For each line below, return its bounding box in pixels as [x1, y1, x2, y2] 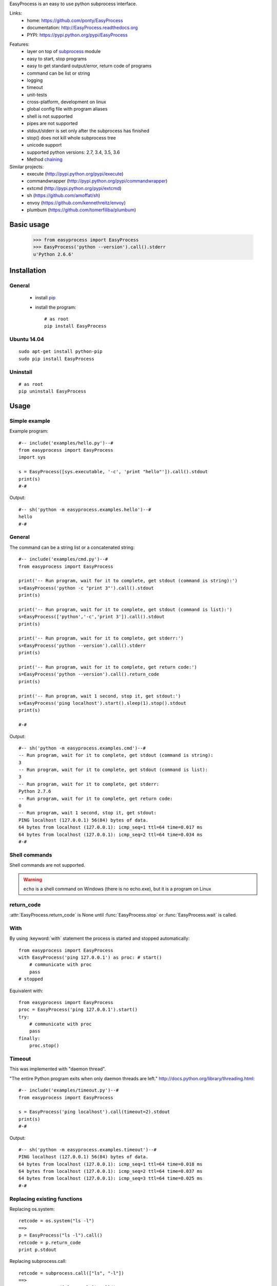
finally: [18, 1035, 41, 1041]
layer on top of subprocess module [27, 48, 101, 55]
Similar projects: [9, 164, 44, 170]
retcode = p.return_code [18, 1240, 81, 1245]
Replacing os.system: [9, 1206, 55, 1212]
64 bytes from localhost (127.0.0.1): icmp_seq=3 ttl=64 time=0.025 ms [18, 1175, 203, 1182]
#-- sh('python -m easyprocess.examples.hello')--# [18, 507, 151, 512]
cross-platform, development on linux [27, 99, 106, 105]
